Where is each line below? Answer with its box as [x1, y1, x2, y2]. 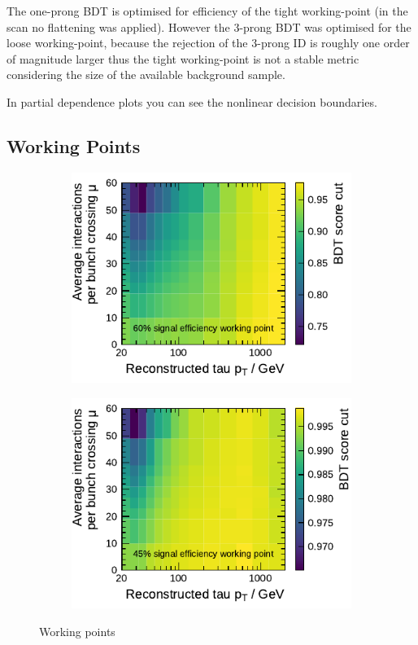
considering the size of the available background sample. [7, 66, 285, 83]
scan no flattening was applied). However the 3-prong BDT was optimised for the [7, 18, 411, 35]
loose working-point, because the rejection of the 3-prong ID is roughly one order [7, 34, 410, 51]
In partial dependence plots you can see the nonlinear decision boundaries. [7, 93, 377, 110]
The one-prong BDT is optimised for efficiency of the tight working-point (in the [7, 2, 408, 19]
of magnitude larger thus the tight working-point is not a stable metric [7, 50, 359, 67]
